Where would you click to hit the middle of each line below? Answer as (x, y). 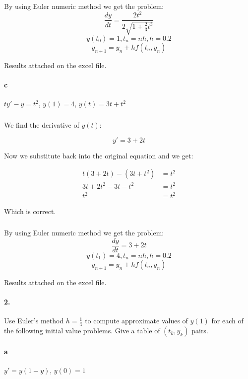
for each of (227, 321)
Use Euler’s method (34, 321)
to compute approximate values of (136, 321)
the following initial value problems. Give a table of (82, 330)
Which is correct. (30, 211)
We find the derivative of (42, 125)
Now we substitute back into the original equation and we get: (99, 155)
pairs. (200, 330)
